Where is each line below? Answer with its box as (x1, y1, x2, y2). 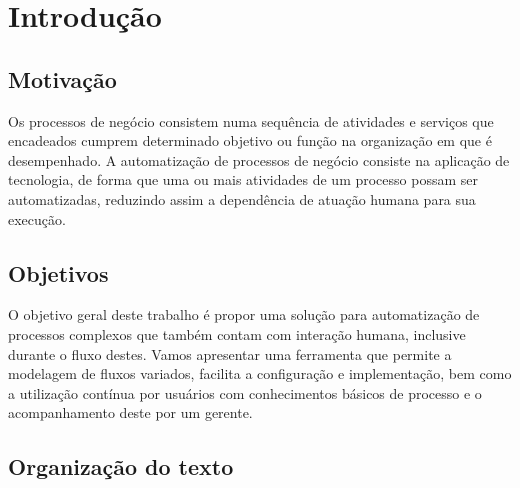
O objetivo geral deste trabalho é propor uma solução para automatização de (8, 304, 480, 325)
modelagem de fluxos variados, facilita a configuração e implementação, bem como (8, 363, 512, 384)
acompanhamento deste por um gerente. (8, 402, 253, 423)
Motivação (8, 63, 117, 94)
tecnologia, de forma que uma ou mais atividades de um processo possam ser (8, 169, 478, 190)
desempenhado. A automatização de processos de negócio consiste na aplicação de (8, 149, 510, 170)
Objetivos (8, 257, 109, 288)
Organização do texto (8, 451, 234, 482)
